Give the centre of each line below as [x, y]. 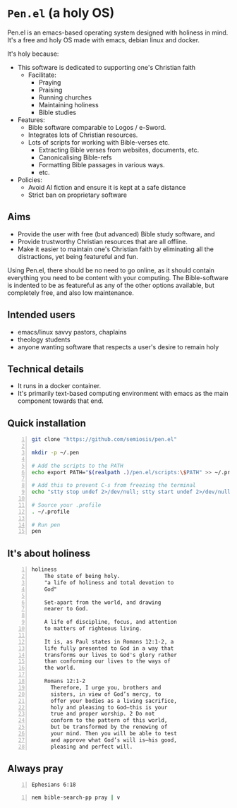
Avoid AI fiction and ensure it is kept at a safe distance [107, 187]
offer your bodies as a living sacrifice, [114, 701]
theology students [44, 339]
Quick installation [47, 423]
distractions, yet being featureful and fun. [78, 256]
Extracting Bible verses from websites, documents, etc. [119, 150]
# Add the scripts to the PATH [77, 466]
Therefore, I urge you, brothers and [106, 687]
